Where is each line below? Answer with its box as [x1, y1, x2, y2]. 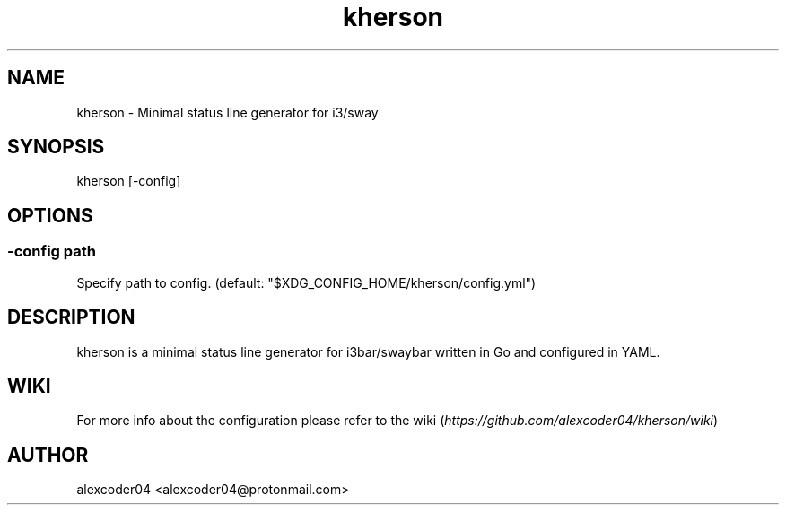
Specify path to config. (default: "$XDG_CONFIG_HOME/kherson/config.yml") [76, 274, 537, 291]
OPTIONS [7, 204, 93, 227]
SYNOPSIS [7, 135, 105, 159]
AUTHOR [7, 443, 89, 466]
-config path [7, 242, 96, 261]
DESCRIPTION [7, 306, 135, 329]
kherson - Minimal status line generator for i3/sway [76, 104, 379, 120]
